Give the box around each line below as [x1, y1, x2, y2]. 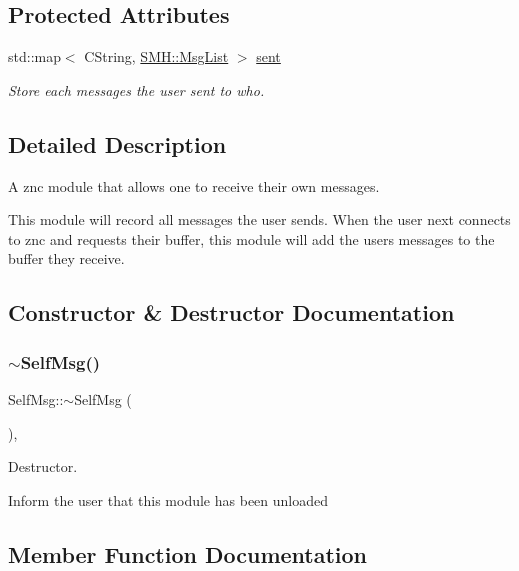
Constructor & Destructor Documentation [8, 297, 455, 328]
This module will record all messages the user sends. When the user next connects [8, 209, 511, 230]
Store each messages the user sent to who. [8, 79, 265, 100]
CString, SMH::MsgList [84, 46, 229, 67]
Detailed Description [8, 128, 227, 159]
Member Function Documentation [8, 538, 368, 569]
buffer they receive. [8, 248, 125, 269]
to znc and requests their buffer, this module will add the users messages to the [8, 228, 495, 249]
